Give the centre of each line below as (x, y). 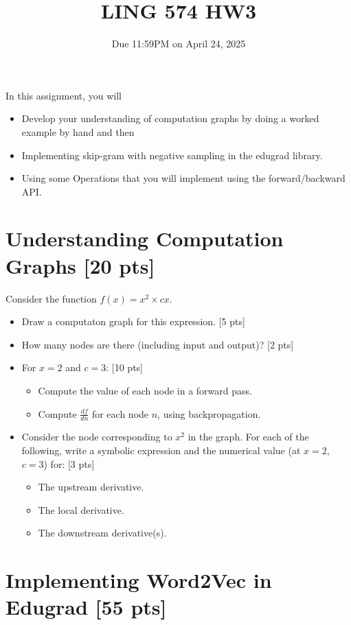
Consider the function (51, 298)
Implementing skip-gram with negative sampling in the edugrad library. (172, 155)
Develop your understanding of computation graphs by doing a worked (170, 118)
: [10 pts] (124, 367)
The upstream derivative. (91, 487)
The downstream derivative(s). (102, 533)
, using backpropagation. (209, 413)
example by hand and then (78, 131)
